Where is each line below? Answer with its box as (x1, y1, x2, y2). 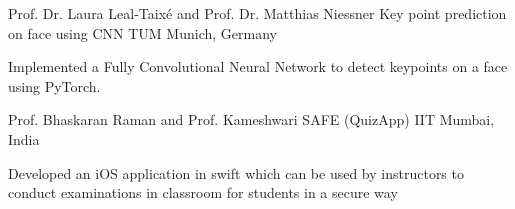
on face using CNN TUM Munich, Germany (8, 22, 277, 43)
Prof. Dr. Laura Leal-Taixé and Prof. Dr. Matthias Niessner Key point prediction (8, 3, 507, 23)
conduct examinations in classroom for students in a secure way (8, 182, 398, 203)
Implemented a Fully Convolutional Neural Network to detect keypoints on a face (8, 56, 508, 77)
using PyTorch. (8, 75, 101, 96)
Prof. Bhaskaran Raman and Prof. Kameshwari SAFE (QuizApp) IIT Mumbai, (8, 109, 495, 130)
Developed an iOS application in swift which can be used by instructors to (8, 162, 464, 183)
